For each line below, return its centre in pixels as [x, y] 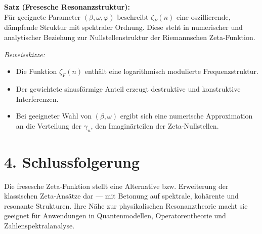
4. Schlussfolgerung [72, 161]
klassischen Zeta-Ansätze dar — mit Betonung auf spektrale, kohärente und [121, 196]
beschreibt [133, 16]
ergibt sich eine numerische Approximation [186, 116]
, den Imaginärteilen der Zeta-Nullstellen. [155, 125]
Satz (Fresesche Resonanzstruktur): [67, 7]
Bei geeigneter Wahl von [54, 116]
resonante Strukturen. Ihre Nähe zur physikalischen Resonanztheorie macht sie [126, 205]
